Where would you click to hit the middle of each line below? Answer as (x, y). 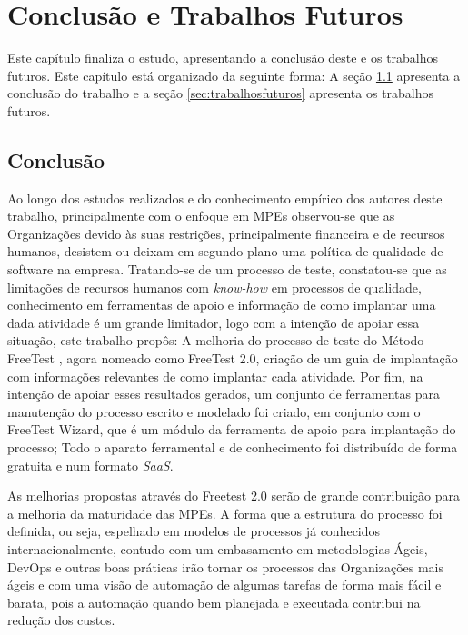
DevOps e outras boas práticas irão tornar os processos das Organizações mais (225, 566)
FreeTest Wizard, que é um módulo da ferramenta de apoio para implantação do (232, 429)
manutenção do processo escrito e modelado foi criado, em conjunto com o (214, 411)
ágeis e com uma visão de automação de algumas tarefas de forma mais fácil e (224, 585)
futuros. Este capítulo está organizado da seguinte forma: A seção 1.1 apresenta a (234, 75)
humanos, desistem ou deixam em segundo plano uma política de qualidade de (225, 251)
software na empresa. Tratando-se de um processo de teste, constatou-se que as (227, 269)
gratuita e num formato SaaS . (90, 465)
